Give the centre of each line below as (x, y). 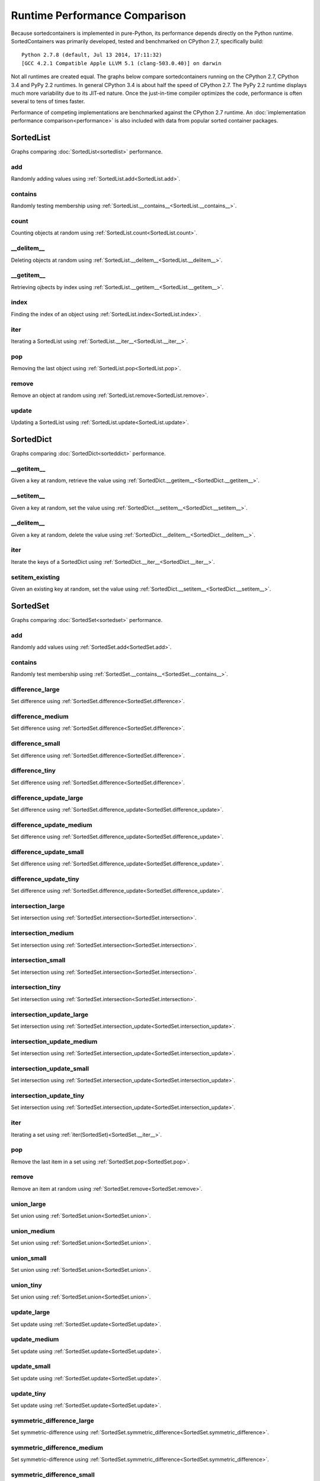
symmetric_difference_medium (57, 1447)
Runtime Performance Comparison (98, 15)
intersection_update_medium (54, 1041)
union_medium (33, 1231)
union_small (29, 1258)
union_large (28, 1204)
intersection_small (38, 960)
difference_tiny (33, 771)
